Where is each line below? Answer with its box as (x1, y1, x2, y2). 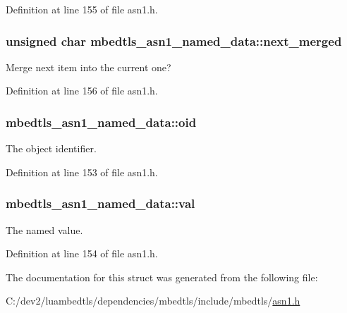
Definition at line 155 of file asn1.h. (6, 2, 158, 16)
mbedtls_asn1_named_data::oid (6, 113, 197, 130)
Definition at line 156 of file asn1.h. (6, 83, 158, 98)
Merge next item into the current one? (6, 59, 171, 74)
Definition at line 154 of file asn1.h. (6, 246, 158, 261)
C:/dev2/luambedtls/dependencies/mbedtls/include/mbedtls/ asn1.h (6, 293, 300, 308)
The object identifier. (6, 141, 97, 156)
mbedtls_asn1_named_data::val (6, 195, 195, 212)
